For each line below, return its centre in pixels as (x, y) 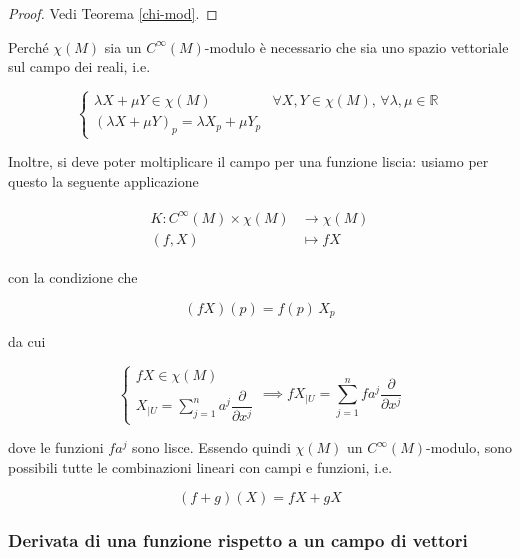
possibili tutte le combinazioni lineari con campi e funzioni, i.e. (200, 466)
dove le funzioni (56, 447)
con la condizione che (73, 276)
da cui (27, 340)
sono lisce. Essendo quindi (211, 447)
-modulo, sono (468, 447)
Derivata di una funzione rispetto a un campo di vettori (238, 540)
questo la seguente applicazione (103, 180)
